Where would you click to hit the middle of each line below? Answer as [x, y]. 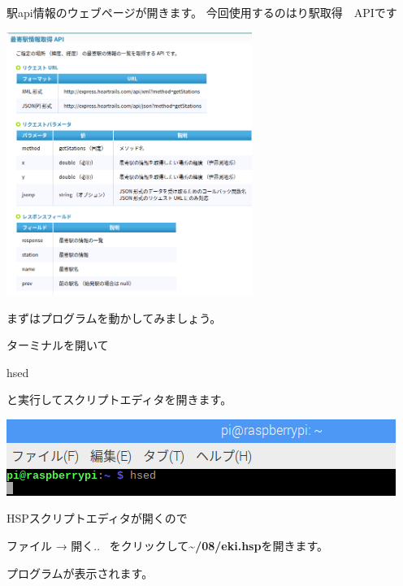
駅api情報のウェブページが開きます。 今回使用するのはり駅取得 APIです [202, 12]
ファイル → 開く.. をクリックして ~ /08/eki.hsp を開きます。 [168, 546]
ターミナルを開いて [58, 345]
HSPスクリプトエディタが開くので [97, 518]
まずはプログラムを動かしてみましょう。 [114, 317]
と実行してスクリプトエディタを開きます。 [119, 399]
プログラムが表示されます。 [80, 573]
